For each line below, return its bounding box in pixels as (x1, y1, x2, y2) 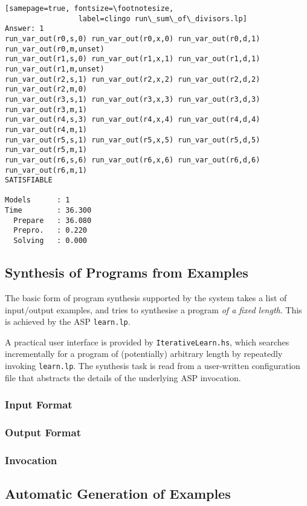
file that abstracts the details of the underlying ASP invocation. (5, 371, 241, 384)
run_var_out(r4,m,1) (5, 125, 88, 134)
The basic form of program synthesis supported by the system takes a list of (5, 291, 287, 304)
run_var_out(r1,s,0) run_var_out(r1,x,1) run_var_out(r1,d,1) (5, 55, 260, 64)
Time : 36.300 (5, 206, 92, 215)
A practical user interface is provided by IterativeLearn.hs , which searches (5, 335, 289, 348)
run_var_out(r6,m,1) (5, 165, 88, 175)
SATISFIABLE (5, 176, 53, 185)
